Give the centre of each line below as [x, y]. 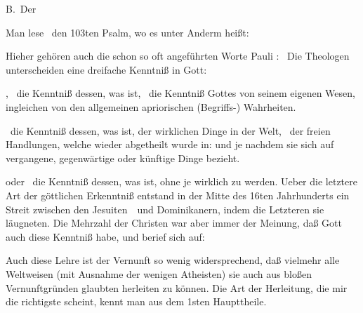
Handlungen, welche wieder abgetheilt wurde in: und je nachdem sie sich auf [170, 144]
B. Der [21, 8]
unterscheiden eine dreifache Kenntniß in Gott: [106, 69]
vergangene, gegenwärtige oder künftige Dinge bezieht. [123, 158]
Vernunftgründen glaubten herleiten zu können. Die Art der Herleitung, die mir [177, 287]
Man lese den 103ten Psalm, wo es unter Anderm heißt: [127, 32]
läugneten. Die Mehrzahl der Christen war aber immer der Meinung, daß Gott [174, 223]
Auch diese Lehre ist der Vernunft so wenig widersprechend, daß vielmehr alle [173, 260]
